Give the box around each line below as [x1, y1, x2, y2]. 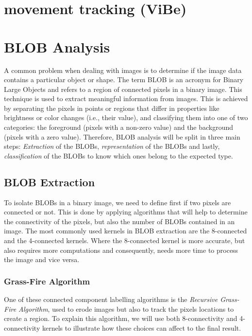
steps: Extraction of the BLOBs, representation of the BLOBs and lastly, [4, 141, 220, 151]
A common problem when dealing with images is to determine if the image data [4, 65, 242, 75]
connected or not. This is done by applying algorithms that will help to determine [4, 207, 248, 217]
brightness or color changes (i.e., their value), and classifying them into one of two [4, 112, 248, 123]
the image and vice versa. [4, 254, 80, 265]
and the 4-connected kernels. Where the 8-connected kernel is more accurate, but [4, 235, 245, 246]
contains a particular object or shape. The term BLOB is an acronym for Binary [4, 74, 244, 85]
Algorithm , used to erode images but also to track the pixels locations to [18, 303, 234, 314]
